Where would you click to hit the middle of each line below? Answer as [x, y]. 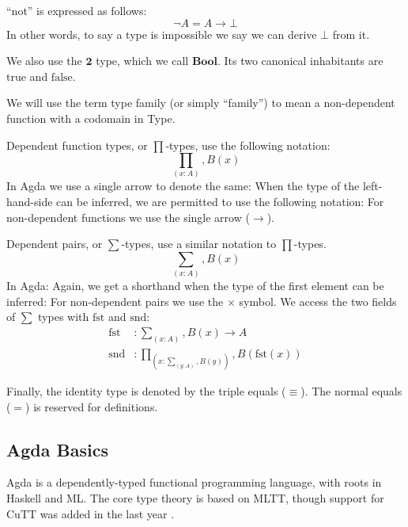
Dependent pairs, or [55, 244]
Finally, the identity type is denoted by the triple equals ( [146, 391]
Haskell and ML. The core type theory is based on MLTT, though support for [195, 498]
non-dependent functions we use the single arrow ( [128, 217]
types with [64, 317]
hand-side [30, 202]
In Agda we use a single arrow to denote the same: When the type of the [183, 186]
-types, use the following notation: [248, 145]
